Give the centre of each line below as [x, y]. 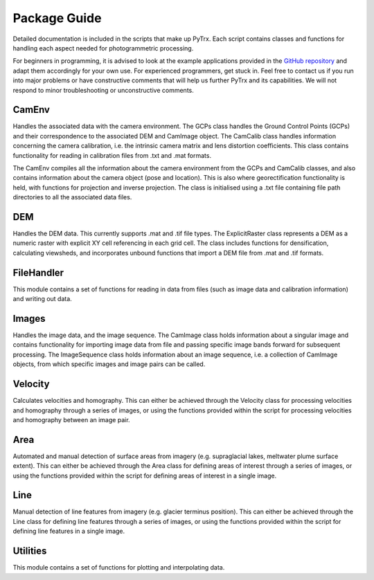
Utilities [30, 551]
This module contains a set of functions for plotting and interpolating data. [119, 568]
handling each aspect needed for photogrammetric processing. [103, 48]
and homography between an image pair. [72, 419]
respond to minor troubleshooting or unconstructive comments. [103, 90]
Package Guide [57, 18]
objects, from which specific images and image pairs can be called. [109, 364]
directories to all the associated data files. [72, 197]
